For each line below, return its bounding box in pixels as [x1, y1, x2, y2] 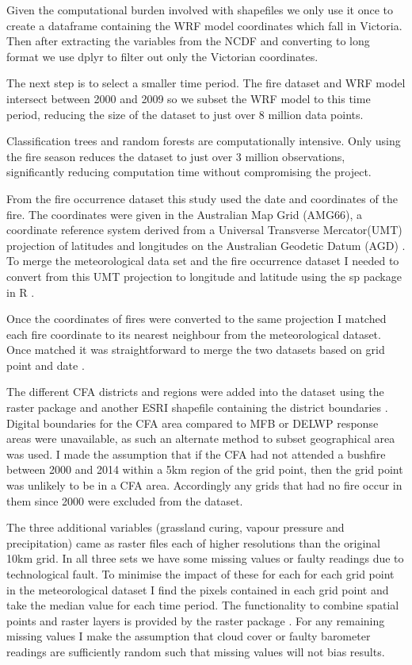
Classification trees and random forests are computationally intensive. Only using [6, 133, 401, 149]
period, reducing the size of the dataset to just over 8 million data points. [6, 106, 364, 122]
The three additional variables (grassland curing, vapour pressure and [6, 519, 345, 536]
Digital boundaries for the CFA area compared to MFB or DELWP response [6, 414, 379, 431]
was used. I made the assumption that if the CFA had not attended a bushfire [6, 445, 386, 462]
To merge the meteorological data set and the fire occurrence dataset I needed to [6, 252, 399, 269]
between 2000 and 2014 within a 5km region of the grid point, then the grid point [6, 461, 403, 478]
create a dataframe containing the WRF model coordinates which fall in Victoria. [6, 17, 402, 33]
